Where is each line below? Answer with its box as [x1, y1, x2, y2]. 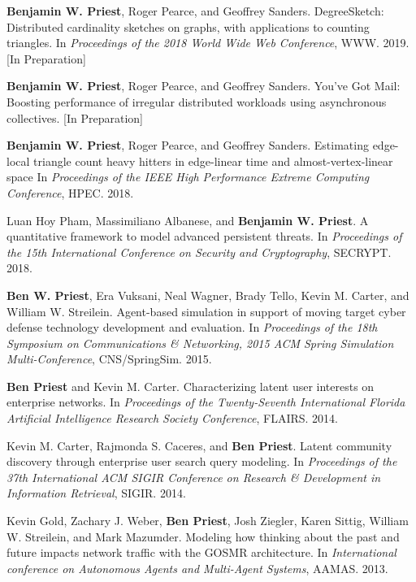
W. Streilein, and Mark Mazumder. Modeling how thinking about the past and [6, 528, 400, 545]
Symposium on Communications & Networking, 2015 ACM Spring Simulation [6, 334, 394, 351]
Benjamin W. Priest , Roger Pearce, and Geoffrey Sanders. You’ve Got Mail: [6, 77, 401, 94]
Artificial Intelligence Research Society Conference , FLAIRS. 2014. [6, 410, 339, 427]
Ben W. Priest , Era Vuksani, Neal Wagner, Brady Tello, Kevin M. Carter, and [6, 286, 409, 303]
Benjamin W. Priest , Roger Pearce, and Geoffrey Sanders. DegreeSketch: [6, 2, 384, 19]
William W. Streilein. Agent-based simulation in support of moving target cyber [6, 302, 406, 319]
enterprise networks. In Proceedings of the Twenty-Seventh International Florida [6, 393, 405, 410]
